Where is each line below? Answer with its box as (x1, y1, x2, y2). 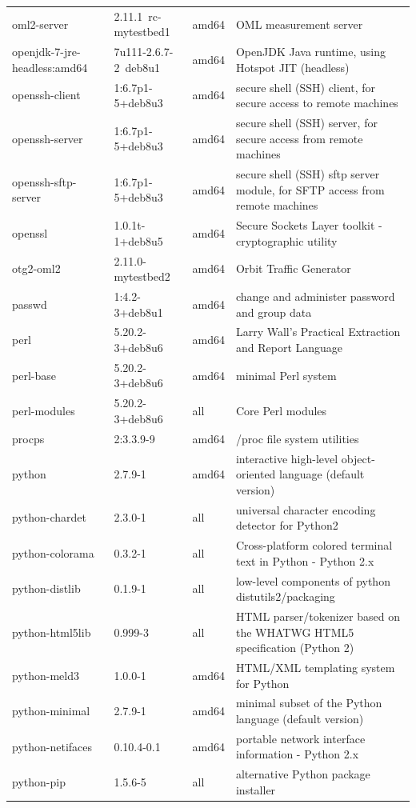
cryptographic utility (235, 232, 338, 249)
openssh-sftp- (12, 173, 77, 190)
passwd (12, 295, 47, 312)
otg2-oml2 (12, 260, 61, 277)
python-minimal (12, 702, 90, 719)
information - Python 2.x (235, 746, 359, 762)
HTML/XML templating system (235, 658, 395, 675)
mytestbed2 (114, 268, 170, 285)
